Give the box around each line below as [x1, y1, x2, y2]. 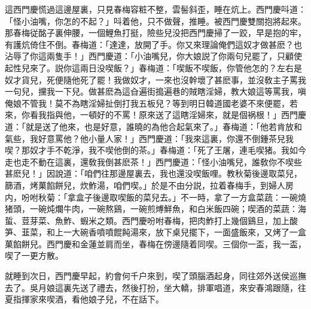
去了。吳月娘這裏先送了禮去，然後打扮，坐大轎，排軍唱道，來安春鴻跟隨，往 [5, 281, 306, 293]
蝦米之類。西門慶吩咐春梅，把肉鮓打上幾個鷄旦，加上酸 [80, 214, 298, 226]
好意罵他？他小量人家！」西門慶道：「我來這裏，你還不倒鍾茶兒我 [38, 132, 294, 144]
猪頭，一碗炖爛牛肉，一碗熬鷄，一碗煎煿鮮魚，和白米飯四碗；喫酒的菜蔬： [5, 202, 298, 215]
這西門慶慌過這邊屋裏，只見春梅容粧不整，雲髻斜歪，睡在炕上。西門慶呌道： [5, 3, 306, 15]
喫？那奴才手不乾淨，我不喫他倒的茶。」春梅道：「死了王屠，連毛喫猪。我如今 [5, 144, 306, 156]
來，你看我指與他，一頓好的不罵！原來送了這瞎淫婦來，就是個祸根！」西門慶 [5, 108, 306, 121]
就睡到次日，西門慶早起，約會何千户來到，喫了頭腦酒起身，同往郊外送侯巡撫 [5, 269, 306, 282]
